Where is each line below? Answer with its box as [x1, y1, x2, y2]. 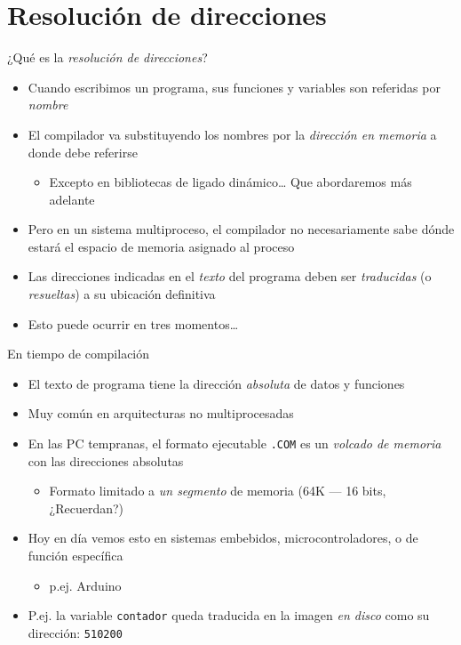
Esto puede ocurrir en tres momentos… [28, 314, 239, 333]
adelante [49, 189, 95, 208]
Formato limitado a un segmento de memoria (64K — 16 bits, [49, 481, 386, 500]
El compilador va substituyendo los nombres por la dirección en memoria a [28, 125, 437, 143]
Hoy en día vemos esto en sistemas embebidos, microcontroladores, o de [28, 528, 418, 547]
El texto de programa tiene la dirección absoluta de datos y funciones [28, 374, 405, 392]
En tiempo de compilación [7, 344, 150, 363]
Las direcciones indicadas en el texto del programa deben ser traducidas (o [28, 267, 432, 286]
